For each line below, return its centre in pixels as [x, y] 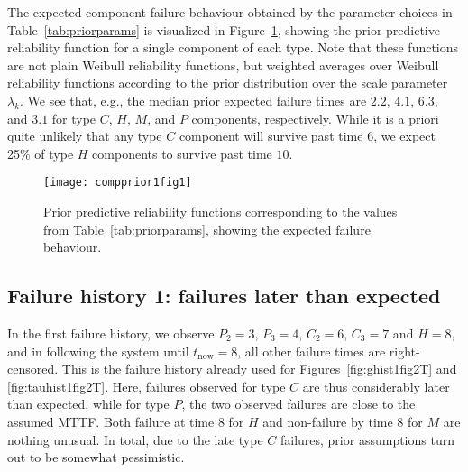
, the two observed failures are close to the [298, 404]
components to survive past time [182, 153]
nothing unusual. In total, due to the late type [135, 439]
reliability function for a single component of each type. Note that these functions [233, 47]
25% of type [41, 153]
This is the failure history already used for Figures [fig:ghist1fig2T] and [259, 369]
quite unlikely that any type [85, 136]
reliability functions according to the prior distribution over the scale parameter [228, 83]
